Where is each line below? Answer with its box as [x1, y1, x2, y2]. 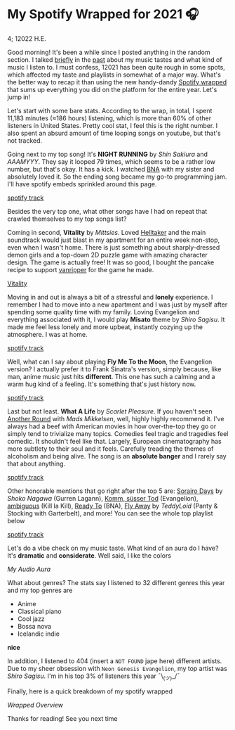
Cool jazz [17, 614, 45, 623]
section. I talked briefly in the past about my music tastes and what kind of [7, 55, 222, 64]
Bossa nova [17, 622, 51, 630]
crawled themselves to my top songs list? [7, 214, 127, 223]
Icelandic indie [17, 629, 60, 638]
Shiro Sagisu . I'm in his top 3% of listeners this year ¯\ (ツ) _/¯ [7, 672, 180, 681]
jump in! [7, 93, 31, 101]
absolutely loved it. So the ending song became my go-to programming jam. [7, 172, 227, 181]
